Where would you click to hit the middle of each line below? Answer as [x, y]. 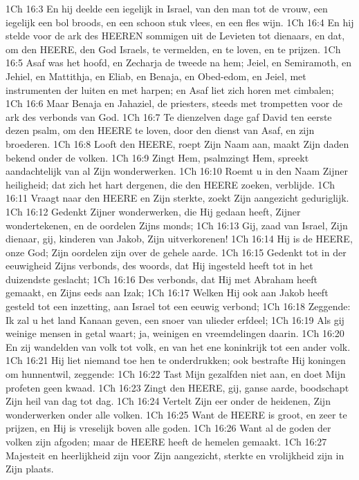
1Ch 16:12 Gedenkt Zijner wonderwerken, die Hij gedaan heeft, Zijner [153, 211]
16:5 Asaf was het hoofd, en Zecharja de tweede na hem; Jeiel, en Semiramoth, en [179, 63]
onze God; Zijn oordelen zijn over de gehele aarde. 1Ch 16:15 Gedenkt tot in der [176, 252]
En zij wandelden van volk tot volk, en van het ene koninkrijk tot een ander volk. [178, 346]
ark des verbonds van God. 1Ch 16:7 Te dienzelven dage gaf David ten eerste [169, 116]
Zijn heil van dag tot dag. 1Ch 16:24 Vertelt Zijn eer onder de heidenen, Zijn [168, 401]
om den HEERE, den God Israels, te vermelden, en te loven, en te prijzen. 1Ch [173, 49]
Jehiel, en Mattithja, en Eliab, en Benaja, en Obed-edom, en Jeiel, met [156, 76]
